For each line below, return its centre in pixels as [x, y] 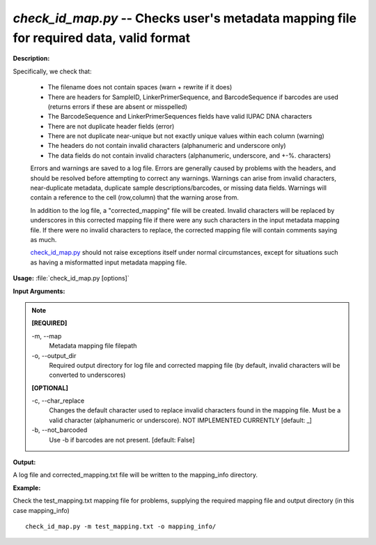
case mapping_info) [41, 510]
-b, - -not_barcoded [60, 430]
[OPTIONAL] [50, 388]
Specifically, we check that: [52, 71]
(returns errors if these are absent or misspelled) [118, 106]
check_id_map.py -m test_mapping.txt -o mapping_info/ [121, 526]
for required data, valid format [102, 38]
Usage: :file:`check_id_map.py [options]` [71, 278]
